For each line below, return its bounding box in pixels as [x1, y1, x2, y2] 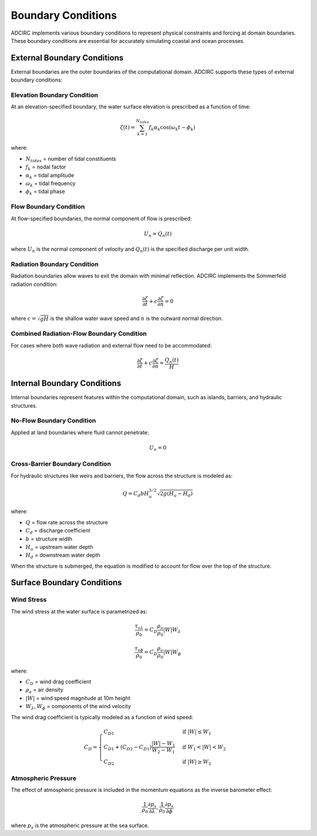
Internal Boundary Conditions [11, 379, 122, 389]
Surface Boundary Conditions [11, 578, 123, 588]
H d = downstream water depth [25, 552, 101, 560]
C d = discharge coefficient [25, 527, 90, 535]
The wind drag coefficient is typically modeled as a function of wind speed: [11, 713, 194, 720]
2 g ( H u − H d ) [160, 490, 193, 498]
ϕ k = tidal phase [25, 188, 65, 197]
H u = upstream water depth [25, 543, 93, 552]
